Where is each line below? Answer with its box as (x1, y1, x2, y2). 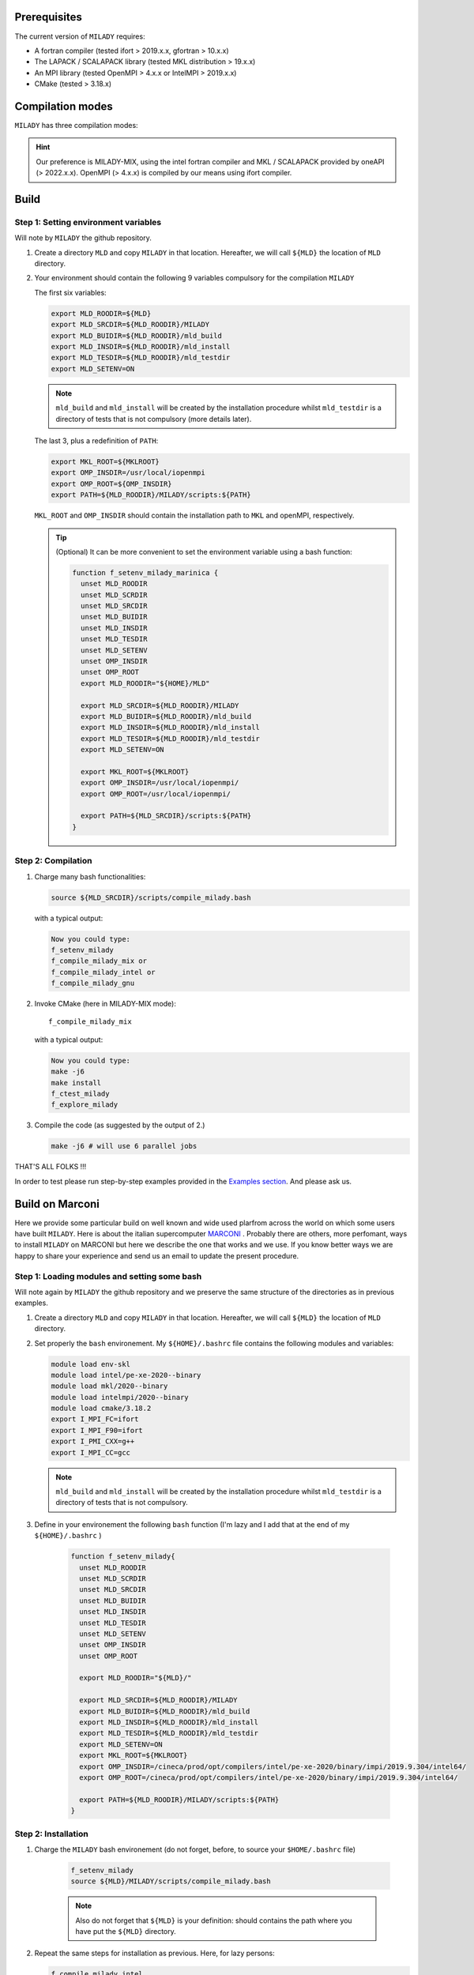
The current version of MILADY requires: (14, 32, 145, 41)
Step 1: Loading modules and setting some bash (14, 1270, 202, 1281)
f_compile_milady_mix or (51, 957, 148, 965)
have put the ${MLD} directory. (75, 1927, 177, 1936)
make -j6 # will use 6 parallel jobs (51, 1142, 197, 1151)
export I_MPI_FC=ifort (51, 1415, 139, 1424)
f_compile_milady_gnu (51, 979, 135, 987)
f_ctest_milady (51, 1089, 110, 1098)
